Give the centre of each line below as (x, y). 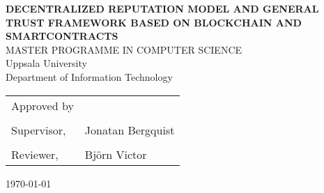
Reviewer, (35, 154)
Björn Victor (116, 154)
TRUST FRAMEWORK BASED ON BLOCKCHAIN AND (154, 22)
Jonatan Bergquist (130, 130)
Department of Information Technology (89, 76)
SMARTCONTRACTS (62, 36)
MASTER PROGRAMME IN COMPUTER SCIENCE (124, 49)
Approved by (43, 105)
